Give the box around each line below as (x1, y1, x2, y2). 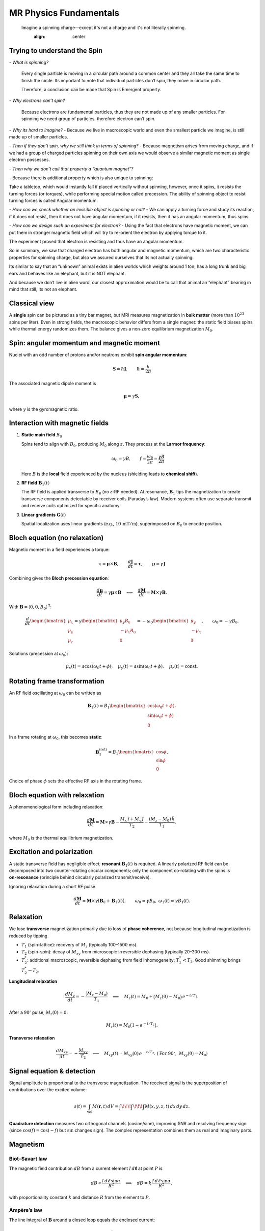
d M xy (56, 1048, 68, 1055)
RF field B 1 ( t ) (21, 480, 50, 487)
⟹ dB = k (125, 1180, 152, 1186)
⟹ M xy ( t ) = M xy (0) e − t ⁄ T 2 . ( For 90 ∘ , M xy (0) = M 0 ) (92, 1050, 208, 1057)
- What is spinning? (9, 59, 49, 65)
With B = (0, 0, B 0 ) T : (9, 603, 52, 611)
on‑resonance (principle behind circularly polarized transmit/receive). (9, 875, 151, 880)
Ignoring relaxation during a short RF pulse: (9, 883, 97, 889)
